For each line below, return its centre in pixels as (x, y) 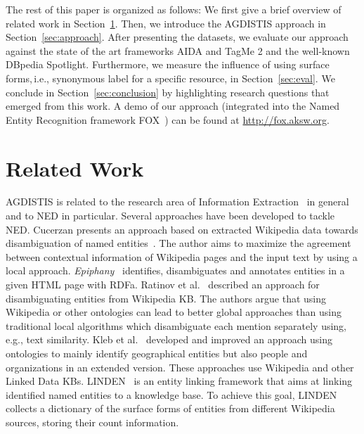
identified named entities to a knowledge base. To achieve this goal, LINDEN (171, 394)
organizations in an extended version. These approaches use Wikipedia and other (180, 367)
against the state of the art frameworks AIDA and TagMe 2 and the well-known (178, 50)
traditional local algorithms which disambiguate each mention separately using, (176, 325)
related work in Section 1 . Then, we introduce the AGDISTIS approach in (166, 23)
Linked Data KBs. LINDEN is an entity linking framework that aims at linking (179, 381)
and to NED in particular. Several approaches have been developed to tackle (170, 216)
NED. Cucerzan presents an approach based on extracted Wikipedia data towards (182, 229)
